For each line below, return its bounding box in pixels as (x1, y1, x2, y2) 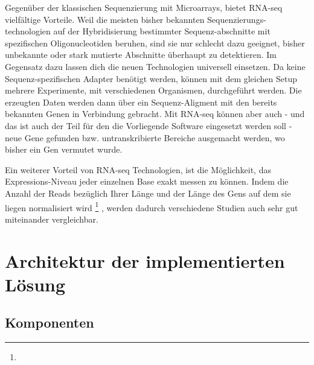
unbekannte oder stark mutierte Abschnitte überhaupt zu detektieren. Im (5, 48, 277, 61)
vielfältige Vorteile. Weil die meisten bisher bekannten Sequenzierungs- (5, 13, 266, 25)
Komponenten (5, 313, 94, 332)
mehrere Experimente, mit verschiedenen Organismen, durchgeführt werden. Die (5, 84, 302, 97)
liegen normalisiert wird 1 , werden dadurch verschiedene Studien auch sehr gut (5, 199, 298, 214)
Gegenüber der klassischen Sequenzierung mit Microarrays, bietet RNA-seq (5, 1, 283, 13)
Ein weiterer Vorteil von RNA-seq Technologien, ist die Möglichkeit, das (5, 163, 271, 176)
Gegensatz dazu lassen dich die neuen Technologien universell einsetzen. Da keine (5, 60, 306, 72)
